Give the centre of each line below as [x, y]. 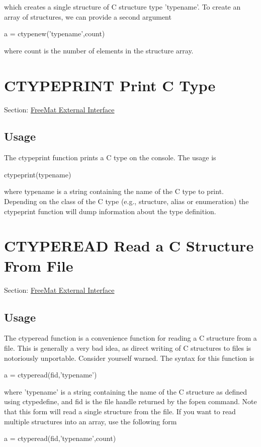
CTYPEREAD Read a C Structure [129, 246]
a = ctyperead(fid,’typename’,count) [60, 438]
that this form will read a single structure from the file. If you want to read [120, 411]
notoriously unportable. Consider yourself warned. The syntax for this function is [129, 358]
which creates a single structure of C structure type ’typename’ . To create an [122, 7]
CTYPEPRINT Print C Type [110, 85]
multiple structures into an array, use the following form [91, 421]
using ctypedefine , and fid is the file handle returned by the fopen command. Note [130, 401]
